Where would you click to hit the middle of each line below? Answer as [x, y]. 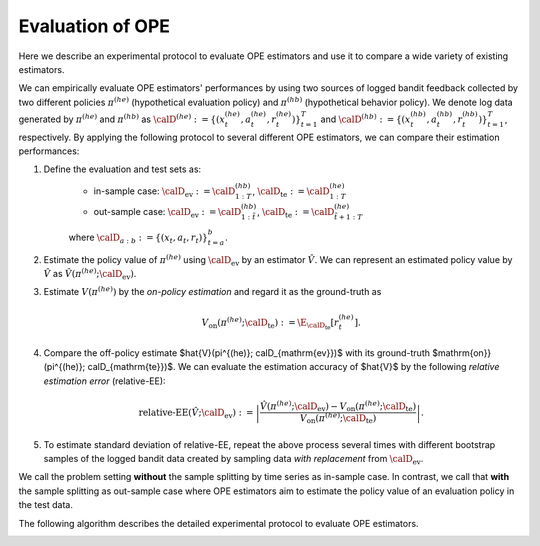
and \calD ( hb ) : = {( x [365, 118]
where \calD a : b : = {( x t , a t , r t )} [138, 238]
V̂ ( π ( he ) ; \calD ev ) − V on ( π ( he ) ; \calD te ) [338, 406]
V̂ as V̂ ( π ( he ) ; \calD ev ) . [90, 274]
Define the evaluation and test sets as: [122, 169]
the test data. [46, 505]
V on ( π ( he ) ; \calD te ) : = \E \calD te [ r [270, 323]
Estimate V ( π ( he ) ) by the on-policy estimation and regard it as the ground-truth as [212, 291]
